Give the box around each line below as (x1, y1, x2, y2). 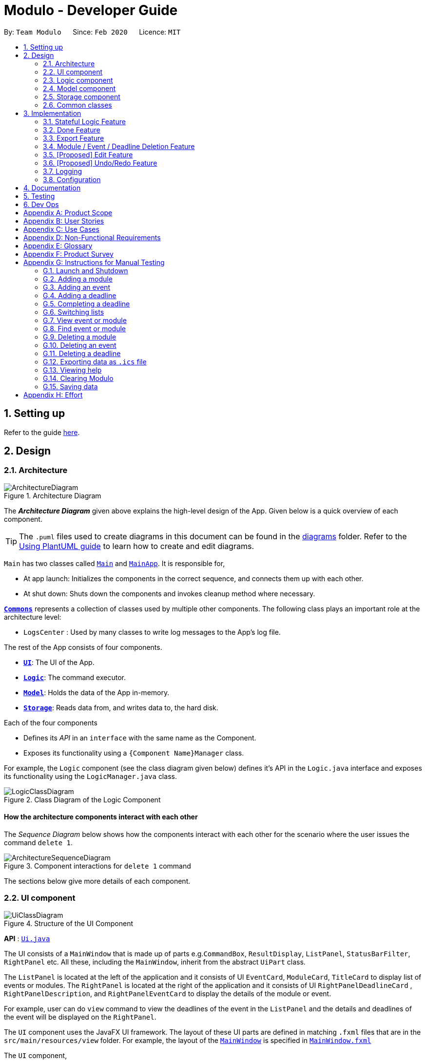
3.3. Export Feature (43, 133, 104, 142)
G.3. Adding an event (43, 283, 110, 291)
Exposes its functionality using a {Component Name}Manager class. (23, 748, 244, 757)
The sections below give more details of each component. (4, 877, 191, 886)
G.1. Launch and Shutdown (43, 266, 128, 275)
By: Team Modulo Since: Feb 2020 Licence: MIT (4, 27, 181, 36)
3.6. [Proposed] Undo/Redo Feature (43, 158, 157, 167)
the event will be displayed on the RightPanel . (4, 1012, 156, 1021)
